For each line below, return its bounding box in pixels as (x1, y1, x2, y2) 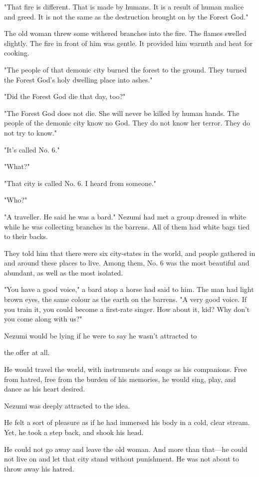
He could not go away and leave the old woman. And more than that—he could (4, 443, 248, 454)
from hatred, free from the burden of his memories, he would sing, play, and (4, 373, 236, 384)
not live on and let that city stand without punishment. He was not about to (4, 453, 239, 464)
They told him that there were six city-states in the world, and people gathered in (4, 247, 256, 258)
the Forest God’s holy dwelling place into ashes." (4, 74, 153, 84)
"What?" (4, 161, 30, 171)
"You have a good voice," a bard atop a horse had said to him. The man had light (4, 284, 254, 294)
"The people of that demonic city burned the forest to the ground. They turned (4, 64, 247, 74)
